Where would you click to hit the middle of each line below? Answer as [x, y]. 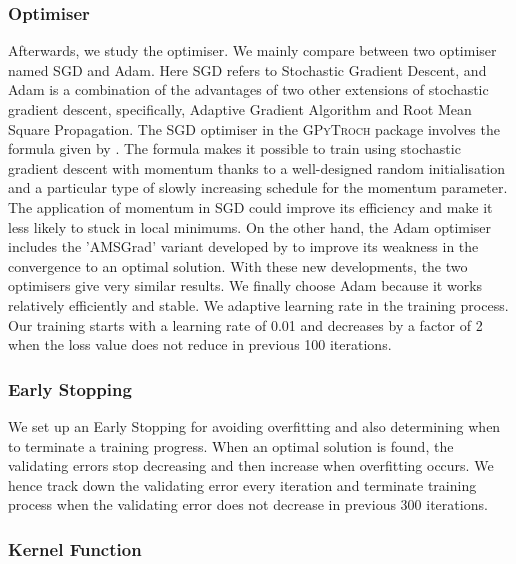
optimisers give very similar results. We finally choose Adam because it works [245, 285]
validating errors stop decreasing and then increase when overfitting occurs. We [251, 465]
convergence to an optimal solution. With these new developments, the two [238, 265]
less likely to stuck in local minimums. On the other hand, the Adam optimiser [250, 226]
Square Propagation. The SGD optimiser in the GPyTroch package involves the [254, 128]
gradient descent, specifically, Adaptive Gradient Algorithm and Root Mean [240, 109]
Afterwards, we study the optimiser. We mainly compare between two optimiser [252, 50]
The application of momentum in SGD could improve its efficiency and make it [250, 206]
